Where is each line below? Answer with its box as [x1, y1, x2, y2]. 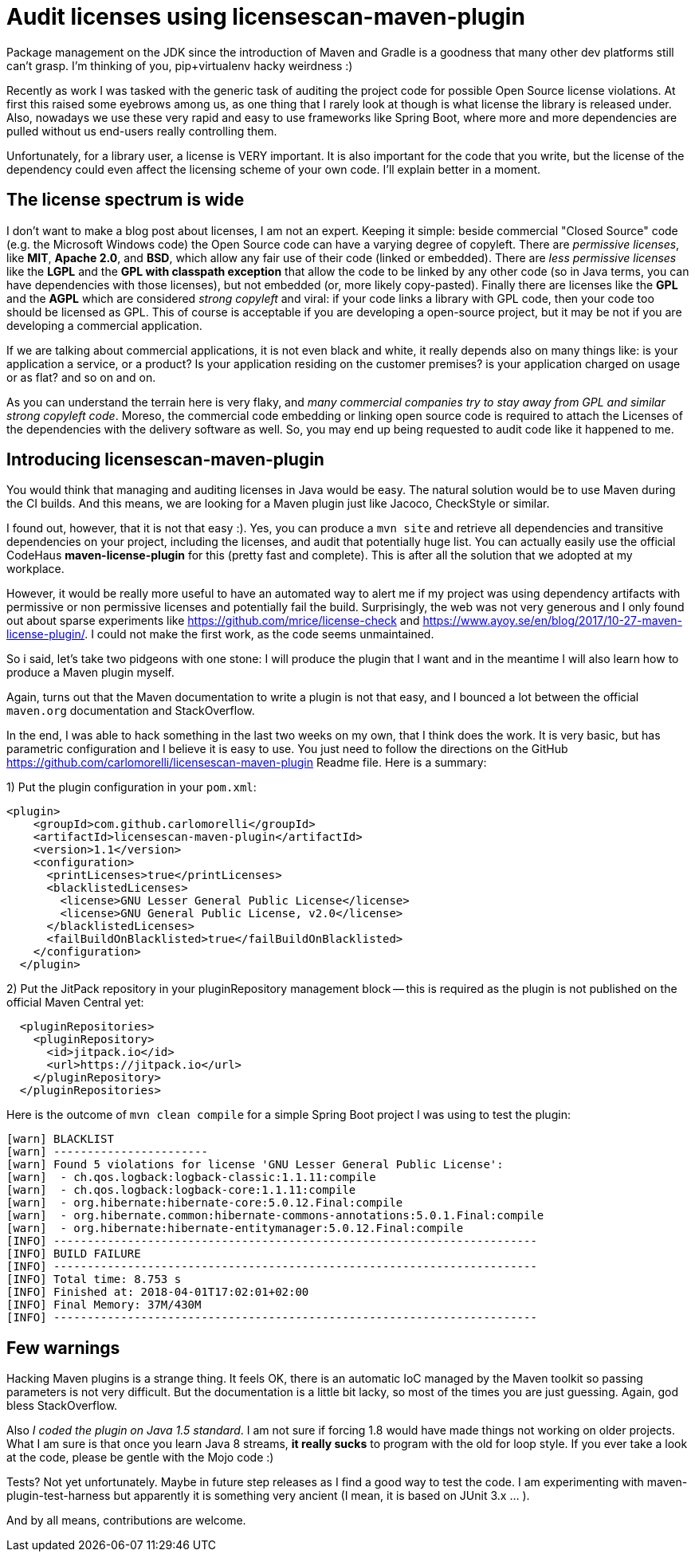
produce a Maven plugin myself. [6, 665, 175, 680]
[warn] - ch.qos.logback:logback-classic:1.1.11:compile [6, 1171, 376, 1184]
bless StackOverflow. [6, 1399, 118, 1413]
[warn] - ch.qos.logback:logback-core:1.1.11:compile [6, 1183, 356, 1197]
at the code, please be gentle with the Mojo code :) [6, 1450, 274, 1465]
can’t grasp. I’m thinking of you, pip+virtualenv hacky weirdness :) [6, 58, 353, 73]
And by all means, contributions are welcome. [6, 1513, 246, 1528]
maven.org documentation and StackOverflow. [6, 704, 255, 718]
